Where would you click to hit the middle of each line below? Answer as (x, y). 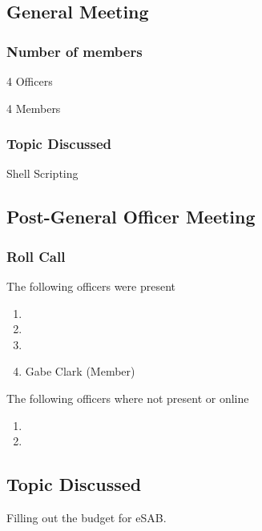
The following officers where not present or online (128, 398)
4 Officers (30, 81)
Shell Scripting (42, 173)
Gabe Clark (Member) (80, 371)
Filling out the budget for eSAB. (87, 517)
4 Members (34, 108)
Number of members (75, 51)
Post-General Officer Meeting (131, 217)
